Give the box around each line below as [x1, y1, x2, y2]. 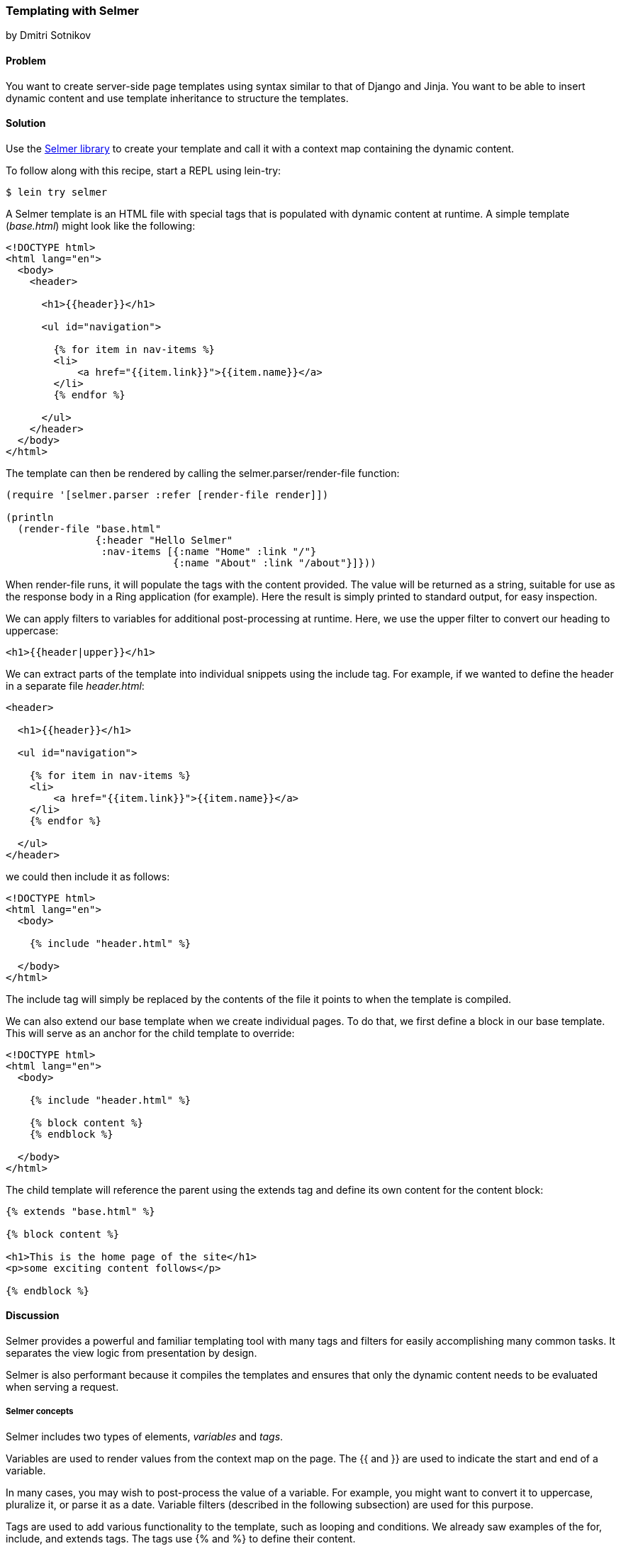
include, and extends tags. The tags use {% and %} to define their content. [6, 1532, 356, 1545]
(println [6, 511, 54, 523]
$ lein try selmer [6, 186, 108, 198]
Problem [6, 54, 46, 67]
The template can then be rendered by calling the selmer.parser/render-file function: [6, 466, 400, 479]
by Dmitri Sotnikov [6, 29, 91, 42]
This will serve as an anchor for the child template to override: [6, 1026, 295, 1039]
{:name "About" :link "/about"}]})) [173, 556, 376, 568]
